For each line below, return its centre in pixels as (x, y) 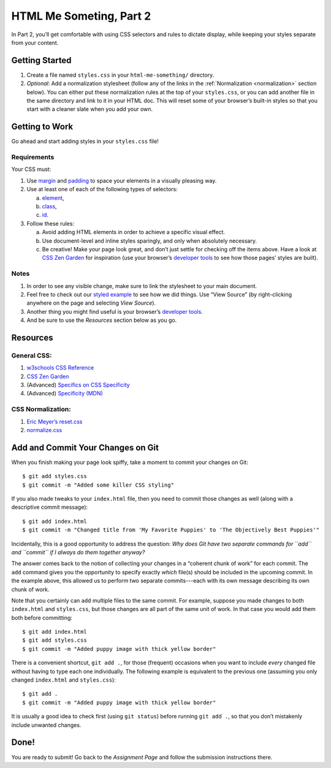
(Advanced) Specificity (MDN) (65, 394)
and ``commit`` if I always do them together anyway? (78, 552)
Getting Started (41, 60)
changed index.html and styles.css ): (63, 680)
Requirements (33, 158)
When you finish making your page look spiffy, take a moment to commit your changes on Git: (130, 462)
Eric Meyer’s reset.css (55, 421)
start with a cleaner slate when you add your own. (90, 109)
